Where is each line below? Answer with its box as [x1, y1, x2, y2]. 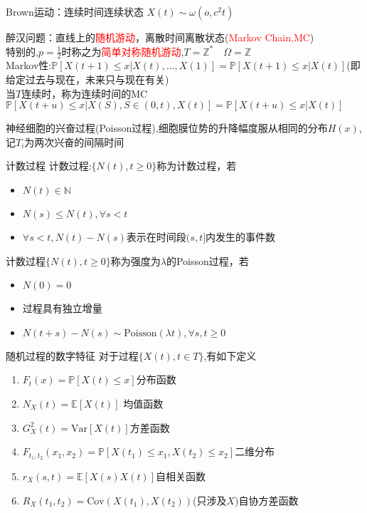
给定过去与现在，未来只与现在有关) [6, 72, 169, 87]
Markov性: [6, 58, 52, 73]
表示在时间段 [126, 229, 186, 244]
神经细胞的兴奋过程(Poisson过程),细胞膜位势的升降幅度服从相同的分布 [6, 120, 328, 135]
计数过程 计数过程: [6, 158, 92, 173]
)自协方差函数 [235, 492, 299, 507]
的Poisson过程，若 [166, 253, 249, 268]
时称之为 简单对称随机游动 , [61, 43, 184, 58]
